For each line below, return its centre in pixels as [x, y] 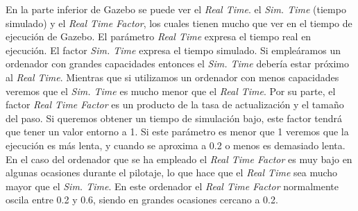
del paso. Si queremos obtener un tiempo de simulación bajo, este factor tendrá [174, 118]
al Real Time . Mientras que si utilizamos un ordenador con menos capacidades [172, 77]
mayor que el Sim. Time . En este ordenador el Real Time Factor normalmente [172, 186]
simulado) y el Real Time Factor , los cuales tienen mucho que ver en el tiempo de [179, 23]
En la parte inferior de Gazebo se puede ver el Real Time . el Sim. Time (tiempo [176, 9]
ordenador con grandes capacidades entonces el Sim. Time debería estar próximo [178, 64]
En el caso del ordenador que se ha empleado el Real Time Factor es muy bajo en [179, 159]
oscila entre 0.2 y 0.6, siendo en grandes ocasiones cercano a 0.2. [142, 200]
